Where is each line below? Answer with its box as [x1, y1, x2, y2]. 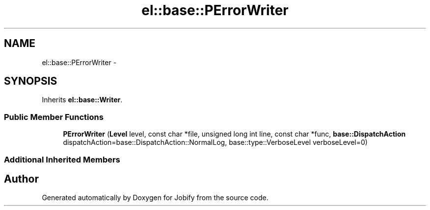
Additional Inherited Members [4, 154, 120, 164]
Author [4, 172, 39, 185]
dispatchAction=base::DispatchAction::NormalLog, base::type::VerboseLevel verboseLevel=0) [63, 138, 368, 147]
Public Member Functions [4, 112, 104, 122]
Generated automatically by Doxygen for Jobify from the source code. [42, 193, 269, 202]
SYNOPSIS [4, 75, 57, 88]
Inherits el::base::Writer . [42, 95, 123, 104]
